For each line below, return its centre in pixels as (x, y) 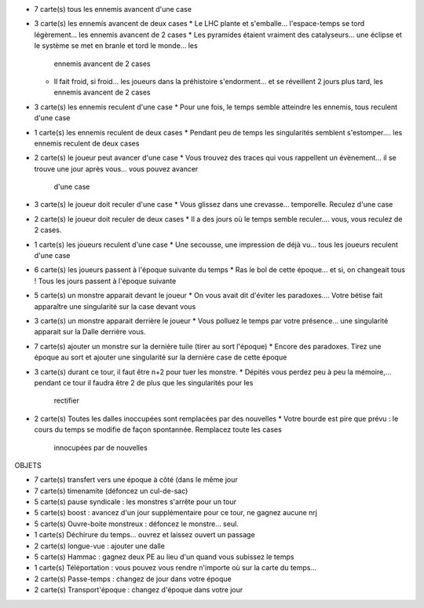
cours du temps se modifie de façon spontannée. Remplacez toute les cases (158, 429)
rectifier (67, 400)
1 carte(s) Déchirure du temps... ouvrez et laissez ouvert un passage (144, 535)
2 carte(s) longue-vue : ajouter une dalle (99, 546)
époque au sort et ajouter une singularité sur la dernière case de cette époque (161, 357)
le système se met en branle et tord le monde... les (116, 46)
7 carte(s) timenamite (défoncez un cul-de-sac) (111, 491)
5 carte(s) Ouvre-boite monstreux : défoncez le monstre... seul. (136, 524)
